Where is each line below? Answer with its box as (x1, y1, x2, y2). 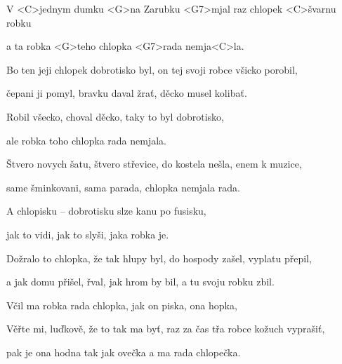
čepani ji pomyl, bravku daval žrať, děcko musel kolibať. (6, 86, 247, 100)
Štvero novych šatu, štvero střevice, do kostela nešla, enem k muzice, (6, 156, 302, 171)
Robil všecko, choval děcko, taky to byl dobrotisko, (6, 109, 224, 123)
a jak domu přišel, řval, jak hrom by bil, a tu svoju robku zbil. (6, 274, 275, 289)
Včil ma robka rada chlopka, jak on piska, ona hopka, (6, 297, 237, 312)
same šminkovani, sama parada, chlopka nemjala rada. (6, 180, 240, 194)
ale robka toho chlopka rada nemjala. (6, 133, 166, 147)
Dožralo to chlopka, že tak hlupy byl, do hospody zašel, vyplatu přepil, (6, 250, 312, 265)
